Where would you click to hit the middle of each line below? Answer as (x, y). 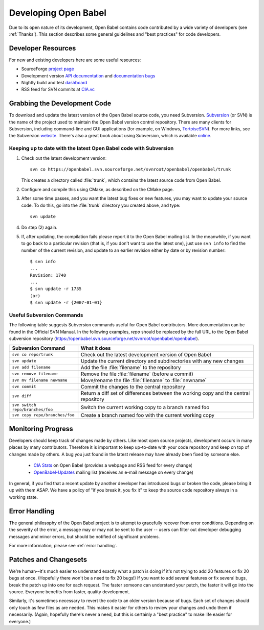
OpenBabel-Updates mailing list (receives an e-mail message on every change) (113, 472)
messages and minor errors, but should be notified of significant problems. (84, 536)
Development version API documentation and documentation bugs (88, 75)
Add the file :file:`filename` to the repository (131, 367)
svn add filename (31, 367)
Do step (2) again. (39, 227)
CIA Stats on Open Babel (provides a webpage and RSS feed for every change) (113, 465)
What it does (96, 348)
